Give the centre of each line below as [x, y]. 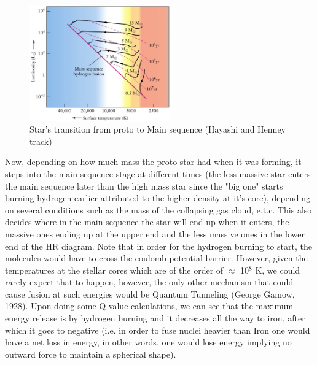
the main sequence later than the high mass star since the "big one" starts [144, 186]
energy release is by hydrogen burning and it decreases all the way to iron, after [155, 318]
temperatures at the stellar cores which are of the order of [114, 270]
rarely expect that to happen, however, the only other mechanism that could [149, 282]
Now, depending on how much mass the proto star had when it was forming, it [153, 162]
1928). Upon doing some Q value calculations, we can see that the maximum [149, 306]
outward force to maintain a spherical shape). [91, 354]
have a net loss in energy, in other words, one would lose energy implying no [148, 342]
